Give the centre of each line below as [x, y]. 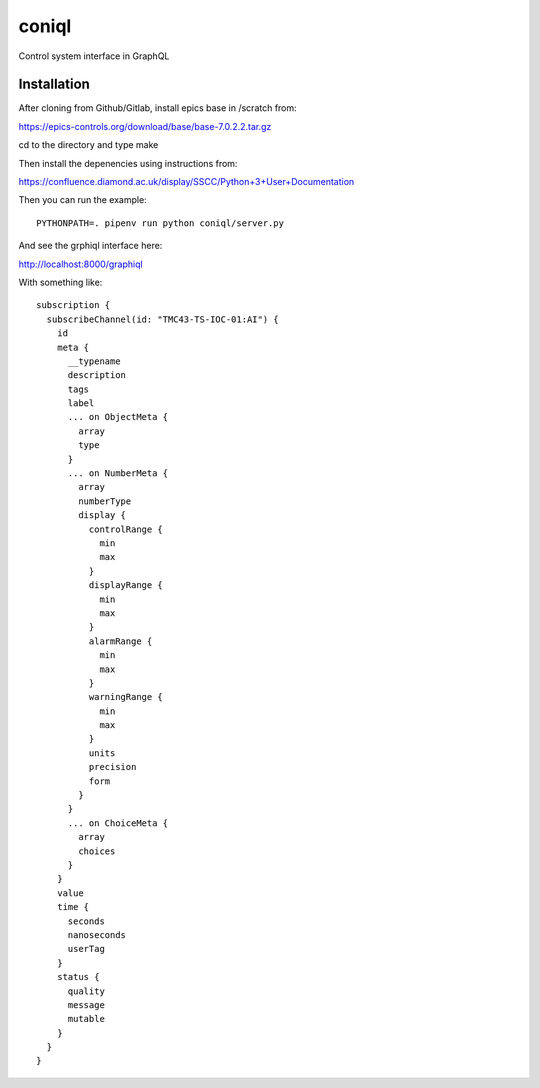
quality [86, 991]
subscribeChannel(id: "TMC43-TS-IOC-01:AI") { [162, 319]
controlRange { [126, 529]
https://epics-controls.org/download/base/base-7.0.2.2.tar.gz [145, 126]
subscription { [73, 305]
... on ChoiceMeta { [118, 823]
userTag [86, 949]
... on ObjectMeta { [118, 417]
